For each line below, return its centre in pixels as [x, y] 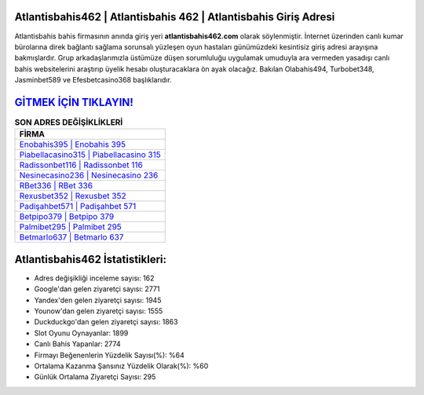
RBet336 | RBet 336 [56, 186]
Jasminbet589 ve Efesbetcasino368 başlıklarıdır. [93, 80]
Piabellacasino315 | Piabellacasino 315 [90, 155]
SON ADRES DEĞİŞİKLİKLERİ [69, 123]
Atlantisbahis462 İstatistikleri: [91, 259]
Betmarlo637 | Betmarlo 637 [71, 237]
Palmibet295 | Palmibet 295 [70, 227]
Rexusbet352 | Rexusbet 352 [73, 196]
